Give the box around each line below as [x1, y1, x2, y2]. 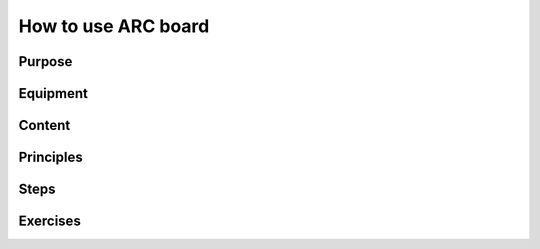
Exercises [18, 213, 82, 230]
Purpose [18, 53, 73, 70]
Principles [18, 149, 84, 166]
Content [18, 117, 71, 134]
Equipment [18, 85, 89, 102]
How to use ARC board [18, 15, 210, 37]
